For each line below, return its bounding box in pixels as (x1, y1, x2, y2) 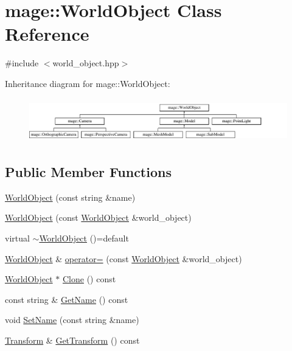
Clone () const (62, 273, 116, 285)
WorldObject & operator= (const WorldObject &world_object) (5, 252, 242, 265)
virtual (5, 232, 30, 245)
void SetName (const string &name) (5, 313, 139, 326)
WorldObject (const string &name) (5, 190, 136, 203)
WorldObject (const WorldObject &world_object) (5, 211, 192, 224)
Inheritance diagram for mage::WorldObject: (5, 77, 170, 89)
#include (5, 57, 39, 69)
